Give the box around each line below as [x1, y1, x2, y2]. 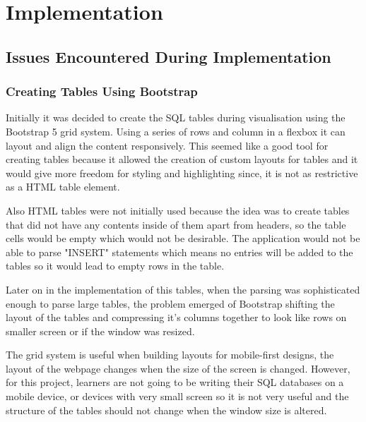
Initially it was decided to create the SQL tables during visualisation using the [6, 110, 346, 125]
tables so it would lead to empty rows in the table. [6, 258, 225, 273]
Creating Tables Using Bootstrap [6, 83, 198, 100]
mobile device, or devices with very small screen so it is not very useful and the [6, 389, 349, 404]
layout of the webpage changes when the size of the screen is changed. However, [6, 361, 350, 375]
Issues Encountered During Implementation [6, 45, 331, 67]
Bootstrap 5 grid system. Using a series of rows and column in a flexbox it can [6, 123, 346, 138]
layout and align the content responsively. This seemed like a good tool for [6, 138, 329, 152]
